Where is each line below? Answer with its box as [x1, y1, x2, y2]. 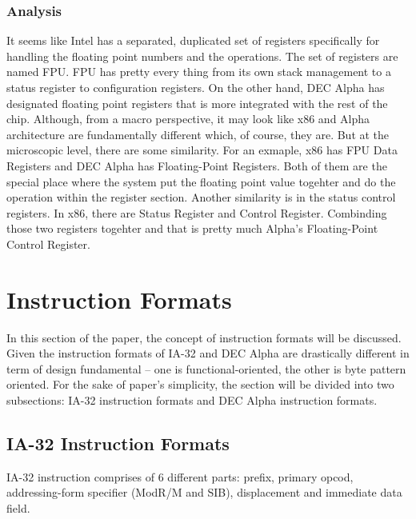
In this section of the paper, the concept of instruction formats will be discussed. [6, 329, 402, 345]
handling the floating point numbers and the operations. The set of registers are [6, 47, 398, 64]
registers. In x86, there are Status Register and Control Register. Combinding [6, 204, 387, 221]
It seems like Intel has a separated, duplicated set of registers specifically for [6, 32, 380, 49]
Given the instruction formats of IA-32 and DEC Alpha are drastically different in [6, 345, 410, 361]
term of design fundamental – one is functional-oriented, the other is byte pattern [6, 360, 406, 377]
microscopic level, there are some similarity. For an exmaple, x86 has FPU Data [6, 142, 398, 158]
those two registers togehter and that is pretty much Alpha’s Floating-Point [6, 220, 378, 237]
